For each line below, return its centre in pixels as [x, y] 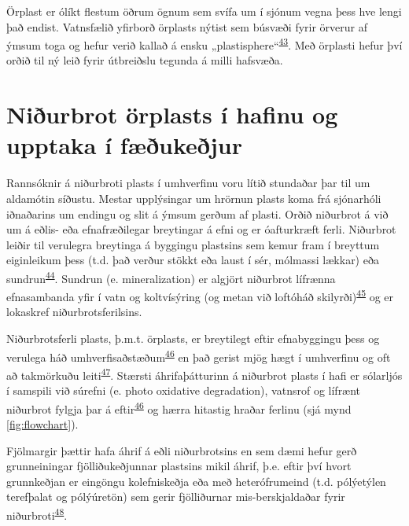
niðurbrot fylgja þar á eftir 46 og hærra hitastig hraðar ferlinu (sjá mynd [179, 407]
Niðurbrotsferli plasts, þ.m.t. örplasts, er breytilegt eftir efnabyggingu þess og [193, 338]
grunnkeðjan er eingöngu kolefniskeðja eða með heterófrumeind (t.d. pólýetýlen [196, 481]
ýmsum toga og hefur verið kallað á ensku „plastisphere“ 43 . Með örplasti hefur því [204, 44]
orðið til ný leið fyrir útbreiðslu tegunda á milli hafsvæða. [145, 60]
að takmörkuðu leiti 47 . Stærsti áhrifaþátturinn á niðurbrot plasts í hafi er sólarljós [204, 373]
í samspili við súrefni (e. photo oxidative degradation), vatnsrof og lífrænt [184, 390]
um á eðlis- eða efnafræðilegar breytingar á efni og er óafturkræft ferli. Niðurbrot [201, 229]
